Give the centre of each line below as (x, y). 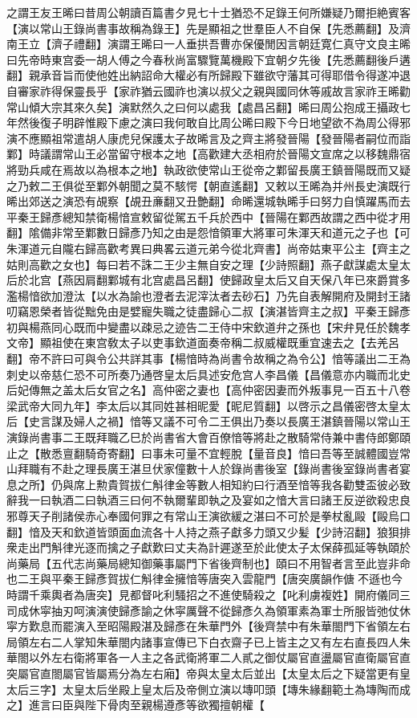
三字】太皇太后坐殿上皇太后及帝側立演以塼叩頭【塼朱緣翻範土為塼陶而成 (219, 689)
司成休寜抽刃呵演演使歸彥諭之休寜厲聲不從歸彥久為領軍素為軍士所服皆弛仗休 (208, 610)
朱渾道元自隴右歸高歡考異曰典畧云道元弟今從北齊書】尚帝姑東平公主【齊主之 (208, 248)
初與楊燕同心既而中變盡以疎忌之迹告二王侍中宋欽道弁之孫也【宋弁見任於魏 (203, 326)
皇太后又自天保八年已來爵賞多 (332, 280)
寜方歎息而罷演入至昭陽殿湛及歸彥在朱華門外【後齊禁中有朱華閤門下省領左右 (208, 626)
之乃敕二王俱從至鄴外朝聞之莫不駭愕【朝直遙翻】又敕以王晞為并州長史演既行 (208, 185)
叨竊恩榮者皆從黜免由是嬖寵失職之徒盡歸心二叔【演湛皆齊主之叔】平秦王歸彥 (208, 311)
